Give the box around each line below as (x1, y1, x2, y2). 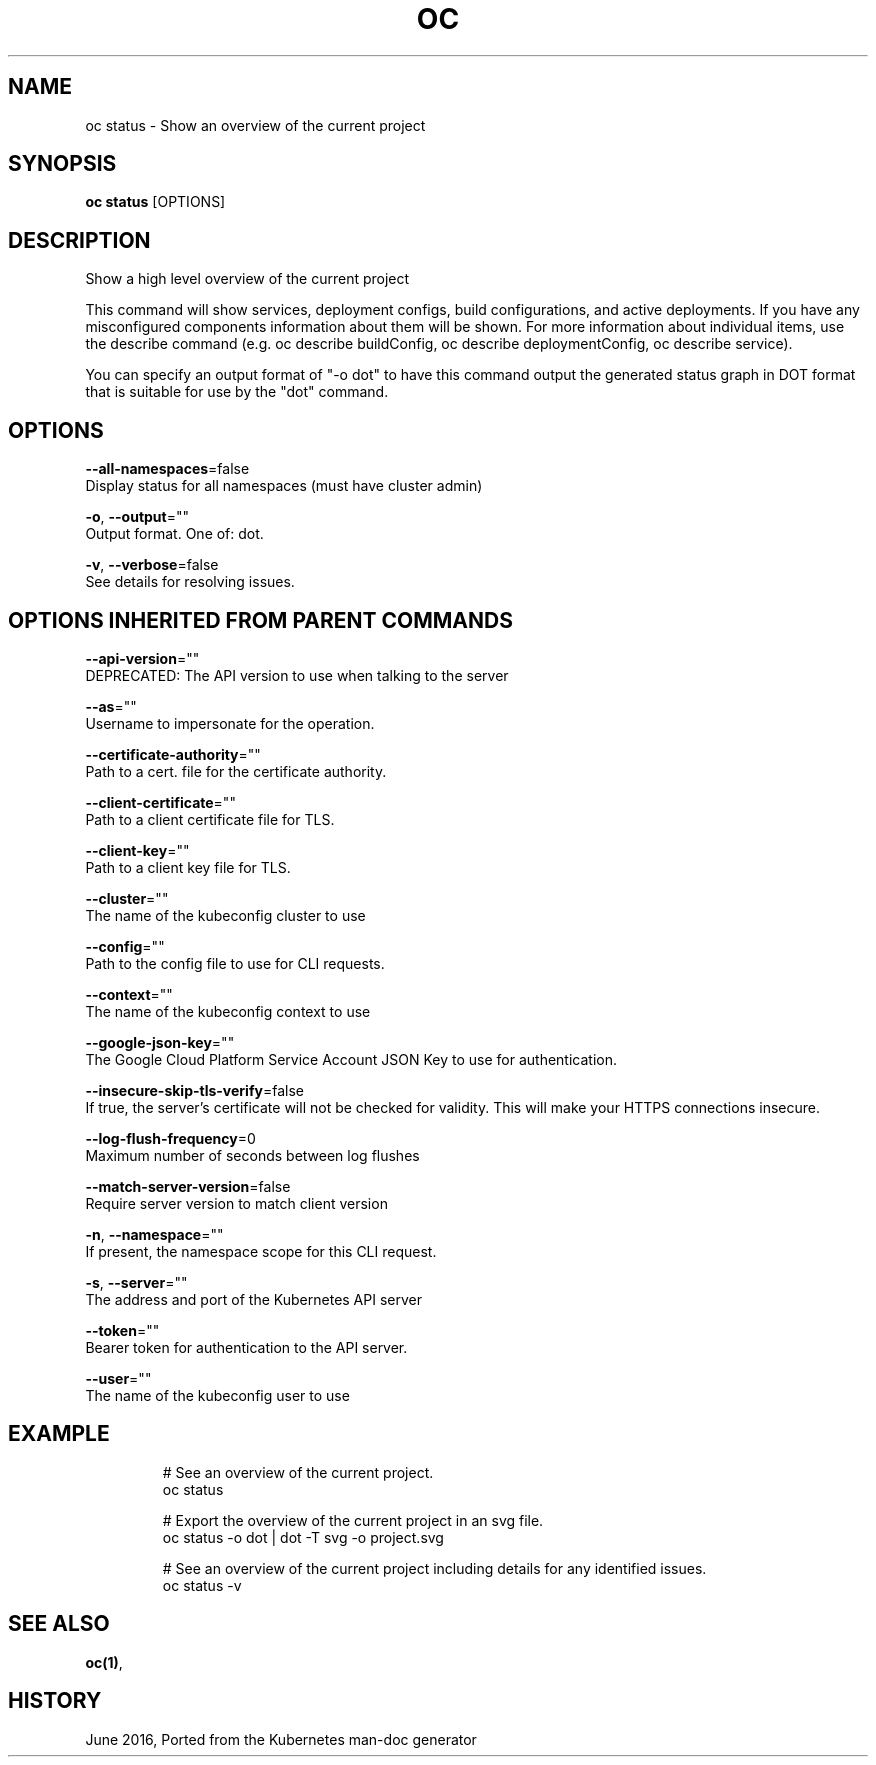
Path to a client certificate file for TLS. (85, 810, 335, 828)
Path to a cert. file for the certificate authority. (85, 762, 387, 780)
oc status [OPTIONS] (85, 193, 226, 211)
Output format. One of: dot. (85, 525, 264, 543)
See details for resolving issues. (85, 573, 295, 591)
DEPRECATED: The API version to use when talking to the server (85, 666, 509, 684)
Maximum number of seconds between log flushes (85, 1146, 420, 1164)
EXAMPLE (8, 1421, 110, 1447)
